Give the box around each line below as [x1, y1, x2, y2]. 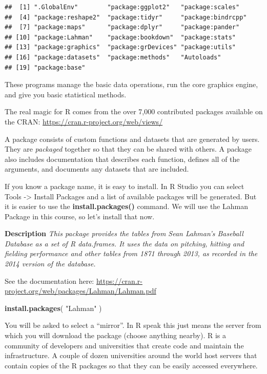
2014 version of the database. [5, 258, 96, 269]
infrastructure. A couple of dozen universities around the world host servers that [5, 350, 257, 361]
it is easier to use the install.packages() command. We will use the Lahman [5, 201, 248, 212]
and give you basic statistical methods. [5, 89, 127, 99]
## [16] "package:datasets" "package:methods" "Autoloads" [5, 53, 221, 61]
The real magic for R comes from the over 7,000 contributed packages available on [5, 106, 263, 117]
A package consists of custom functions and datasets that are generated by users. [5, 133, 260, 144]
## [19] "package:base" [5, 64, 86, 71]
